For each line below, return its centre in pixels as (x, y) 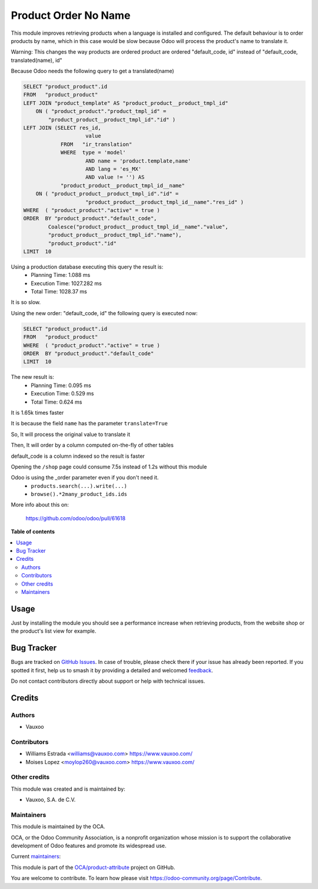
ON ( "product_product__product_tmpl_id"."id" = (107, 194)
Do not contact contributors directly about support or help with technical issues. (108, 681)
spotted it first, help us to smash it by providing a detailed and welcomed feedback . (112, 670)
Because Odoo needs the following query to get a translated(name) (92, 71)
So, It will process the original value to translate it (71, 434)
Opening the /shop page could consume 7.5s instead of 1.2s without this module (109, 467)
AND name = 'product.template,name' (138, 161)
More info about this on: (40, 505)
